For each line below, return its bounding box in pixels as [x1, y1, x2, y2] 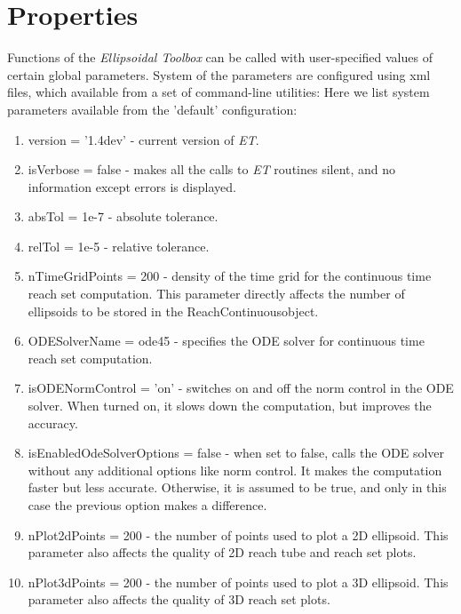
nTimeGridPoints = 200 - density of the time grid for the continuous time [28, 267, 432, 285]
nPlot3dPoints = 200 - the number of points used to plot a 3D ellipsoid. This [28, 572, 449, 591]
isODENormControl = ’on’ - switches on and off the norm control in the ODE [28, 379, 454, 397]
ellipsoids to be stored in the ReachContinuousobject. [28, 301, 319, 320]
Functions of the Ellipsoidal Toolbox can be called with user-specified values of [7, 48, 433, 67]
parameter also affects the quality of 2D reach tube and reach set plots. [28, 543, 417, 562]
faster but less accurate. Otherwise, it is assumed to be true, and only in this [28, 478, 447, 497]
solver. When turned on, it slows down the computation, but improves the [28, 396, 432, 415]
